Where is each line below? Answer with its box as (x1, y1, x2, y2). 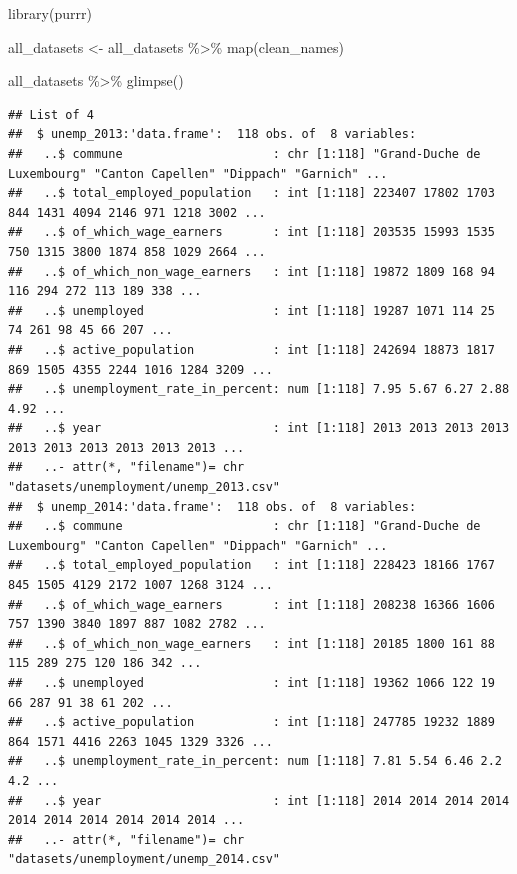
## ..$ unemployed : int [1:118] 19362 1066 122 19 (8, 676, 495, 690)
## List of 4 (8, 107, 94, 122)
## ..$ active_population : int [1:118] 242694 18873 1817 (8, 342, 495, 357)
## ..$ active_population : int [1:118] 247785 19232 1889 (8, 715, 495, 730)
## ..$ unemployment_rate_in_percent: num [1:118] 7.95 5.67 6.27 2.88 (8, 382, 510, 397)
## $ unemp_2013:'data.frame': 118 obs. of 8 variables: (8, 127, 417, 142)
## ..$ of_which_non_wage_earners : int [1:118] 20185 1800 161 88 (8, 636, 495, 651)
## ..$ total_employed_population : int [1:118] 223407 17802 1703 (8, 186, 495, 201)
